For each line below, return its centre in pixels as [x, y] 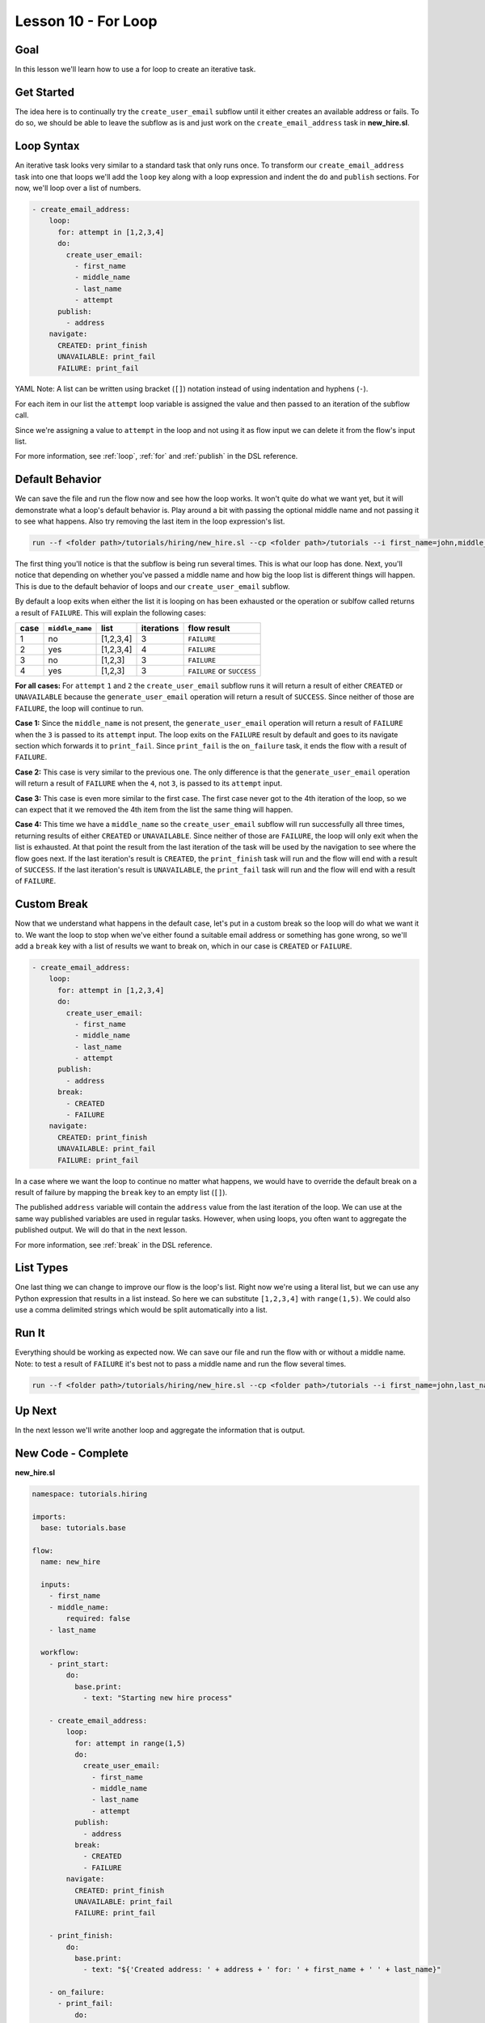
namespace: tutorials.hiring [90, 1494]
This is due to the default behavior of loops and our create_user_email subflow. [152, 586]
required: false [98, 1619]
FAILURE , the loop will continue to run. [80, 708]
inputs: [56, 1585]
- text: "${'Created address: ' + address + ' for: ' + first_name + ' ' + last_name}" [262, 1970]
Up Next [36, 1411]
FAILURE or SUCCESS [222, 671]
